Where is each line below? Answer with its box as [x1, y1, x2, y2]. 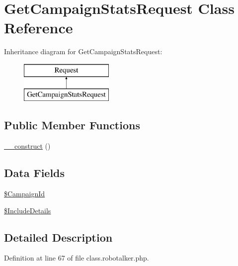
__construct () [4, 141, 51, 151]
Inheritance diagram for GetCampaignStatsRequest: [4, 46, 162, 57]
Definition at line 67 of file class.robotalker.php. [4, 253, 149, 263]
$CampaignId [4, 188, 45, 199]
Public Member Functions [4, 117, 140, 133]
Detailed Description [4, 229, 113, 245]
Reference [4, 17, 73, 38]
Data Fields [4, 165, 65, 180]
